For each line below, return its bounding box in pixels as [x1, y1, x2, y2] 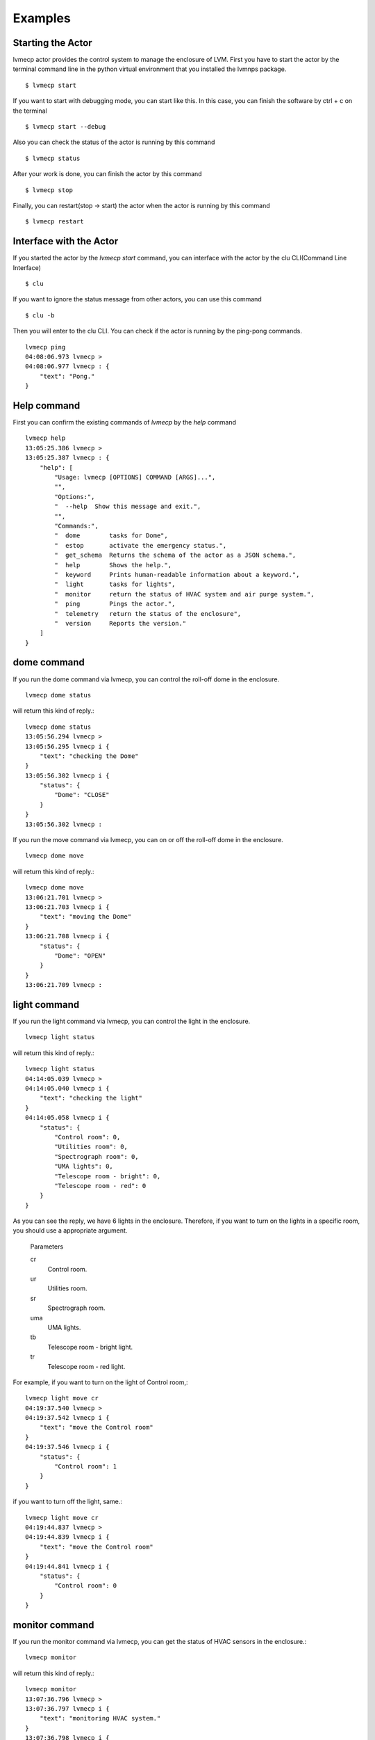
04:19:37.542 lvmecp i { [25, 1414, 110, 1422]
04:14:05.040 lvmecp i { [25, 1084, 110, 1092]
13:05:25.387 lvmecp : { [25, 454, 110, 462]
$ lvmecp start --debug [25, 122, 106, 131]
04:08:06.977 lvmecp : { [25, 363, 110, 370]
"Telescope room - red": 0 [54, 1182, 147, 1189]
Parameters [30, 1242, 64, 1251]
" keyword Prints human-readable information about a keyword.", [54, 571, 300, 578]
